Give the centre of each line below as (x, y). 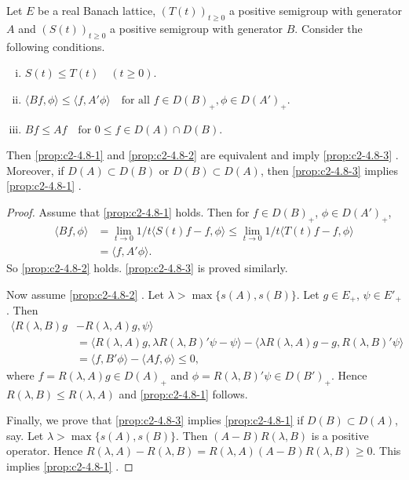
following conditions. (56, 46)
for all (135, 100)
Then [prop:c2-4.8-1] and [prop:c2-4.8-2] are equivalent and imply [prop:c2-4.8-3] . (203, 155)
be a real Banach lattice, (97, 10)
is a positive (340, 435)
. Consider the (329, 28)
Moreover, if (35, 170)
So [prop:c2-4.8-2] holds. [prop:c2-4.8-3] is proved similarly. (147, 268)
